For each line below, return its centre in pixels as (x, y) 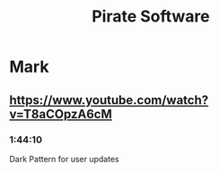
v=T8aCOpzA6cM (61, 114)
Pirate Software (151, 17)
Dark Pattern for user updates (64, 159)
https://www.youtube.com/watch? (109, 100)
